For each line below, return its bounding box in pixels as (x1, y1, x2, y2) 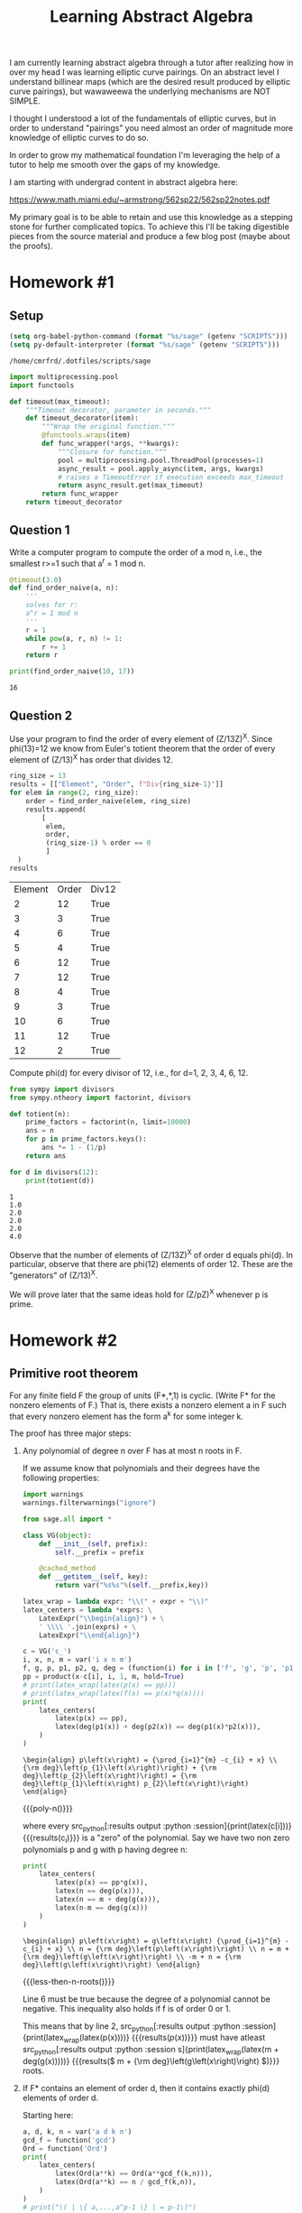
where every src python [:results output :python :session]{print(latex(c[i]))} (22, 1820, 293, 1833)
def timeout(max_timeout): (9, 397, 111, 406)
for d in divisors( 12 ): (9, 1167, 99, 1177)
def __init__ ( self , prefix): (39, 1539, 149, 1549)
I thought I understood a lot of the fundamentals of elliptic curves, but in (9, 113, 277, 124)
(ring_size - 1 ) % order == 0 (45, 838, 151, 847)
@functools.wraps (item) (41, 431, 131, 440)
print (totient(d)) (25, 1176, 95, 1185)
